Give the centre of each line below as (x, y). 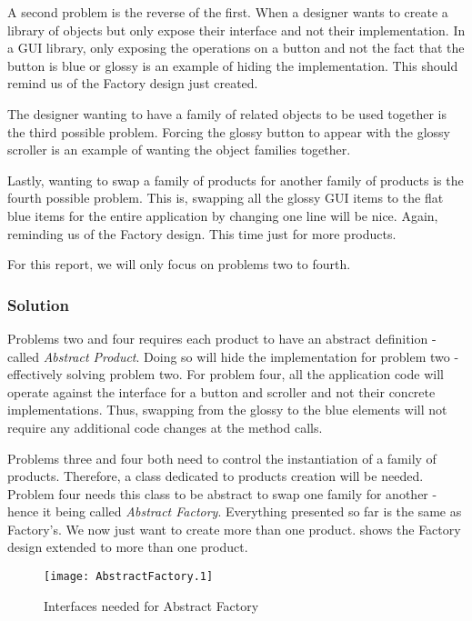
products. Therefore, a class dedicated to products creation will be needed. (216, 476)
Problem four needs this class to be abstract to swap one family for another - (222, 493)
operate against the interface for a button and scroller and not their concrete (221, 391)
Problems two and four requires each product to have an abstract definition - (222, 338)
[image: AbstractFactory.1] (129, 577)
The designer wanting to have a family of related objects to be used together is (227, 113)
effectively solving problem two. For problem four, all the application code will (226, 374)
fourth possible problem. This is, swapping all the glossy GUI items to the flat (226, 198)
